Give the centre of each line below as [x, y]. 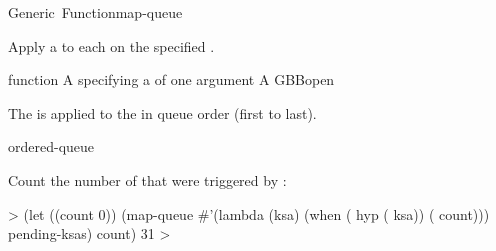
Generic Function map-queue [95, 12]
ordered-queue [51, 146]
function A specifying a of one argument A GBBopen [171, 79]
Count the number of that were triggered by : [147, 179]
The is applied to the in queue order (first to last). [162, 112]
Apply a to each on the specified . [111, 45]
